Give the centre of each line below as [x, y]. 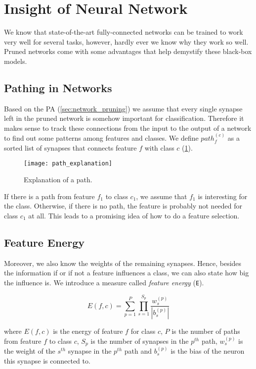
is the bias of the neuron [208, 351]
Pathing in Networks [58, 87]
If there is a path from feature [49, 196]
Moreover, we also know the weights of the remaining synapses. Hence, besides [123, 263]
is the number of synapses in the [140, 341]
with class [159, 147]
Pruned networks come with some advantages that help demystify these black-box [128, 51]
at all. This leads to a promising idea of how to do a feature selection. [134, 215]
